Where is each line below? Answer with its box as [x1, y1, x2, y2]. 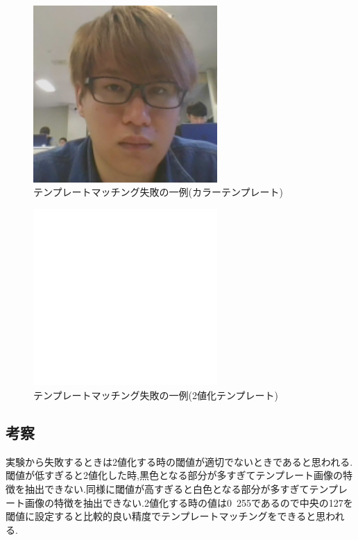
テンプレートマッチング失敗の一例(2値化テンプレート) [33, 388, 279, 403]
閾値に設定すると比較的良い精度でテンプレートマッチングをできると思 [6, 509, 326, 523]
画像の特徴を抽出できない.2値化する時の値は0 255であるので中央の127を [24, 495, 353, 509]
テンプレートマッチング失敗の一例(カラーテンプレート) [33, 185, 284, 199]
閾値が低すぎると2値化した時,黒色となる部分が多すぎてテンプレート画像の [6, 468, 343, 482]
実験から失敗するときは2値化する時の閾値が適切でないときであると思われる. [6, 454, 353, 469]
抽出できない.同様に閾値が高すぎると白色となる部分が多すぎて [24, 482, 309, 496]
